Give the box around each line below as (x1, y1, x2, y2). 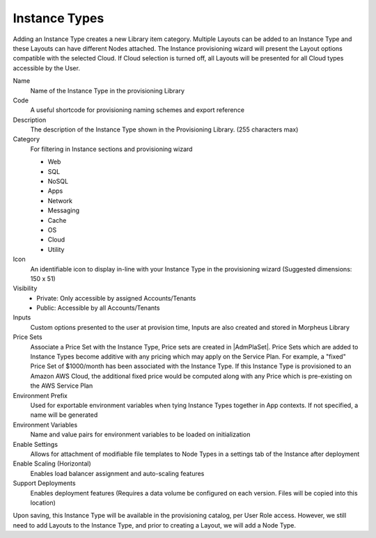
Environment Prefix (13, 391, 68, 399)
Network (47, 196, 73, 205)
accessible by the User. (13, 63, 80, 72)
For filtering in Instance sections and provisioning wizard (30, 145, 193, 153)
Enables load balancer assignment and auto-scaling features (30, 469, 205, 477)
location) (30, 498, 56, 507)
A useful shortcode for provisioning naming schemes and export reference (30, 106, 245, 114)
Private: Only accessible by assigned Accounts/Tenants (36, 294, 196, 302)
